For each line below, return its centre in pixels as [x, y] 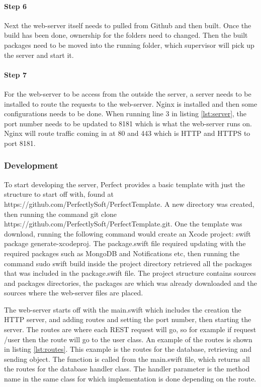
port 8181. [20, 143]
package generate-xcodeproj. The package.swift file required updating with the [125, 243]
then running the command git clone [61, 214]
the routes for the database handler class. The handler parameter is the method [127, 369]
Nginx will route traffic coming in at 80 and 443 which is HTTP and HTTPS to [127, 133]
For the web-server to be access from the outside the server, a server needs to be [128, 93]
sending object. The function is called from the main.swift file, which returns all [127, 359]
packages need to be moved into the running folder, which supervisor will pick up [129, 45]
